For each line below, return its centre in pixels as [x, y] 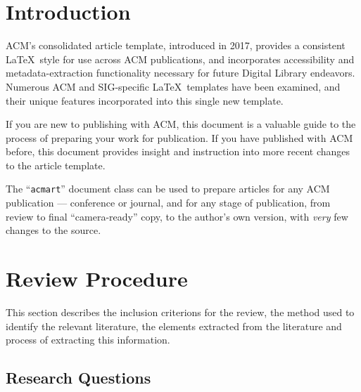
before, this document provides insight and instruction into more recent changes [178, 151]
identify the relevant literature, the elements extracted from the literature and [174, 326]
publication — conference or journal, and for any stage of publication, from [168, 203]
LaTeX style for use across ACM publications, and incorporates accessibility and [180, 59]
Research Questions [78, 378]
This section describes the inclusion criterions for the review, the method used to [180, 312]
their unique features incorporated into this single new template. [145, 100]
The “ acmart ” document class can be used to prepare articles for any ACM [168, 189]
